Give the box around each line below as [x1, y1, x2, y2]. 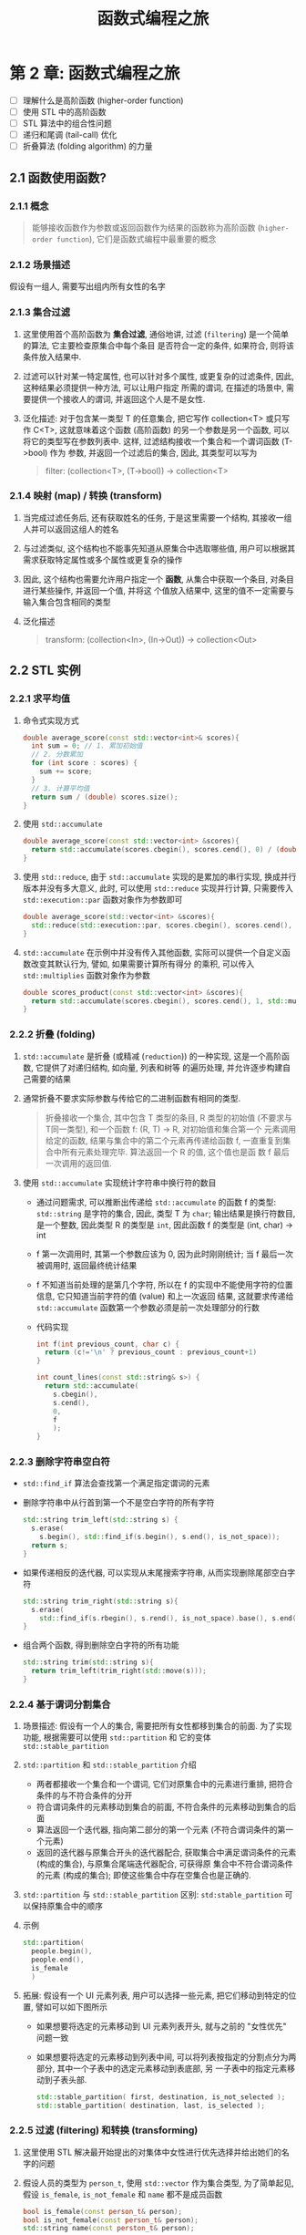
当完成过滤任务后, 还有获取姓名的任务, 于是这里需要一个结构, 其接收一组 [22, 512, 292, 523]
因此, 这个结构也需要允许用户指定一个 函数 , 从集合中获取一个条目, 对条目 [22, 574, 294, 585]
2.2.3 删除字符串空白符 [9, 1455, 111, 1468]
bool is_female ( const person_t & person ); [22, 2207, 183, 2216]
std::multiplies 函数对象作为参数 [22, 969, 151, 980]
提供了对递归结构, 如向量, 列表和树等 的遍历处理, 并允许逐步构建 [43, 1061, 283, 1072]
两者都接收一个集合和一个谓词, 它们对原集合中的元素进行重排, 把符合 [36, 1779, 293, 1790]
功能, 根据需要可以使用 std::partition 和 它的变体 [22, 1732, 211, 1743]
